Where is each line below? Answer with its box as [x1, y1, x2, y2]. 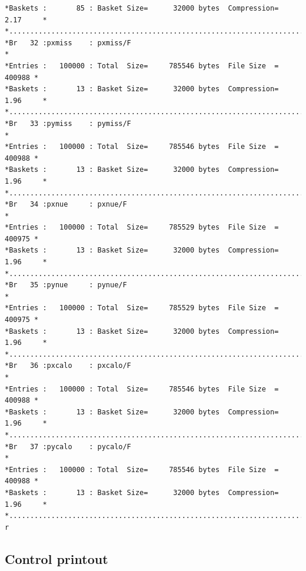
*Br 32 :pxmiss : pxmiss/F [5, 38, 131, 47]
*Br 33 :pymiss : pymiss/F [5, 119, 131, 128]
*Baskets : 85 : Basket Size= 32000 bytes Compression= [5, 4, 279, 12]
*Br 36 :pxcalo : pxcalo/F [5, 361, 131, 370]
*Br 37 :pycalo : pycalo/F [5, 442, 131, 451]
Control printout [5, 549, 108, 567]
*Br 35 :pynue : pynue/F [5, 281, 127, 290]
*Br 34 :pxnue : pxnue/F [5, 200, 127, 209]
